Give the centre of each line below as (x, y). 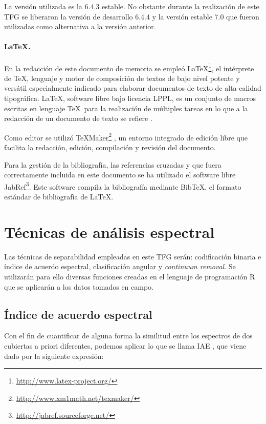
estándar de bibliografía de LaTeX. (59, 197)
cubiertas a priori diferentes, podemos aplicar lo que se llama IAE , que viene (125, 345)
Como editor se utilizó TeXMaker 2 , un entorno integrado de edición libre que (126, 136)
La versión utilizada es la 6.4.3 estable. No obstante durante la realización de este (132, 6)
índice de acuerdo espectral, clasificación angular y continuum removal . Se (120, 266)
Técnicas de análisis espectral (109, 231)
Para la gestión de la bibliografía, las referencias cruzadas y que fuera (113, 164)
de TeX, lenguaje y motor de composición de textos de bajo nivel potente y (122, 78)
